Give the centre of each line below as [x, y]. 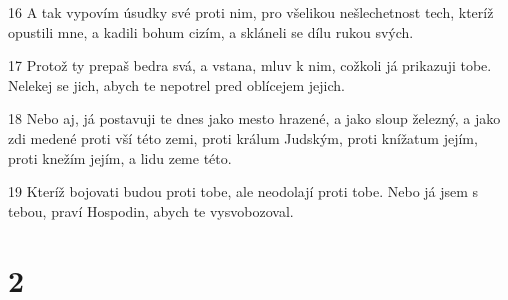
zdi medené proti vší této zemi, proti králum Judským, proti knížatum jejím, [243, 137]
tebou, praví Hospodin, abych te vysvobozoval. [151, 210]
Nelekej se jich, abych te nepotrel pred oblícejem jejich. [176, 84]
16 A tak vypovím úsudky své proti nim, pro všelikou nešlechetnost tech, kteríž [251, 12]
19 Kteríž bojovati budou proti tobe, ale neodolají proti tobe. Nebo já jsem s [243, 191]
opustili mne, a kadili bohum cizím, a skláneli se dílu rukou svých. [211, 31]
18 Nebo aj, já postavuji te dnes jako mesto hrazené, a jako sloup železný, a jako [254, 118]
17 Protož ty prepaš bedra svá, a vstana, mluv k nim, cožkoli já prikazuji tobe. [250, 65]
